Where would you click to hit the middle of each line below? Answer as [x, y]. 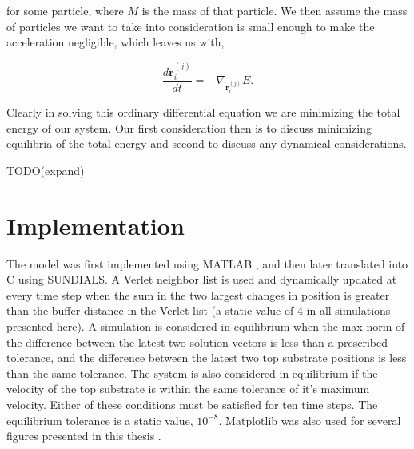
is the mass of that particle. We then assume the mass [275, 10]
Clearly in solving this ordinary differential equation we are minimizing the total [203, 112]
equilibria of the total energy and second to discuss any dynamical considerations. [207, 143]
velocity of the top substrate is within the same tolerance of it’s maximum [188, 389]
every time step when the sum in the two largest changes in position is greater [198, 294]
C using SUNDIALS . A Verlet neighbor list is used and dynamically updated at [202, 279]
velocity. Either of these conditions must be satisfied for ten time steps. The [192, 405]
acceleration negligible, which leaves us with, [115, 42]
